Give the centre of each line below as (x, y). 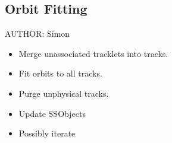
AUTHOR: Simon (37, 34)
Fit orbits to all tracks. (60, 73)
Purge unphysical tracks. (64, 93)
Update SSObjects (52, 113)
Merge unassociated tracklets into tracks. (93, 53)
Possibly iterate (47, 133)
